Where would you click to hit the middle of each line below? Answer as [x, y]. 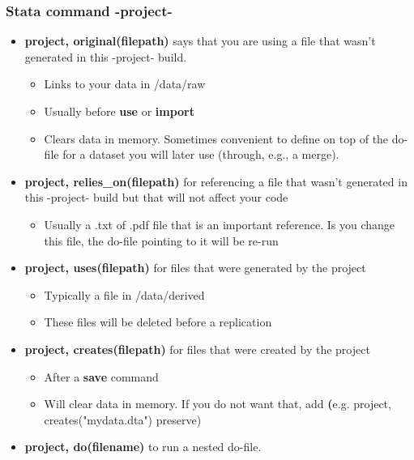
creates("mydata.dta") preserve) [123, 419]
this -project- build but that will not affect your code [156, 197]
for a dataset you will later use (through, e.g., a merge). [201, 154]
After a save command [101, 376]
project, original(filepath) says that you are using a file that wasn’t [200, 41]
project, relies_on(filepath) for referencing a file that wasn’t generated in [216, 181]
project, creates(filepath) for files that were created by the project [197, 349]
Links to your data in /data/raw [125, 84]
